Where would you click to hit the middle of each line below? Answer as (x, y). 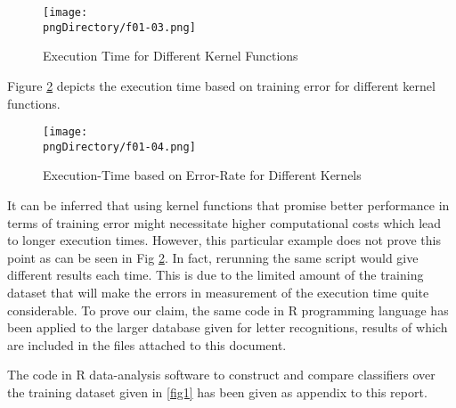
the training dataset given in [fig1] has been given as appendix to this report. (217, 392)
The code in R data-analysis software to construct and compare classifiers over (221, 375)
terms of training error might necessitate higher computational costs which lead (224, 222)
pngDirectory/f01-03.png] (119, 27)
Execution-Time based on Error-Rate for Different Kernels (202, 175)
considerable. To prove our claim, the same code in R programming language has (228, 310)
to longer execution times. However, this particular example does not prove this (224, 240)
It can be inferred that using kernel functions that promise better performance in (228, 205)
